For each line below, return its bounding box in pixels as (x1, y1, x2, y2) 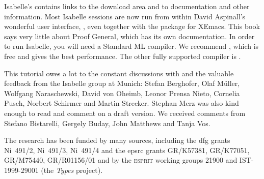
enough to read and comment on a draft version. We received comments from (4, 107, 246, 118)
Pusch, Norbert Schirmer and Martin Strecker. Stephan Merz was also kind (4, 98, 239, 108)
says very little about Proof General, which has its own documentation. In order (4, 31, 255, 41)
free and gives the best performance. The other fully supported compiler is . (4, 50, 241, 61)
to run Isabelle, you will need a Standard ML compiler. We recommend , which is (4, 41, 259, 51)
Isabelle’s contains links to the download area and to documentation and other (4, 1, 250, 11)
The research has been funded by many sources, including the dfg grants (4, 135, 230, 145)
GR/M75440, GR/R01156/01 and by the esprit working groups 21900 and (4, 155, 237, 165)
